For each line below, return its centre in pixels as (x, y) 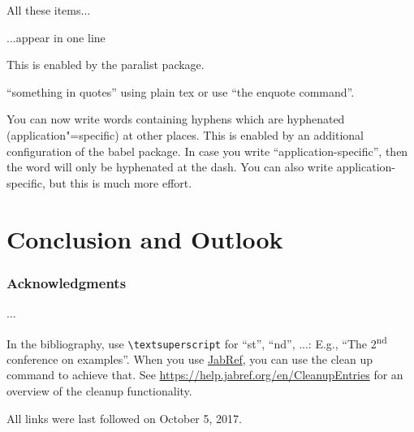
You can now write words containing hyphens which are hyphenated (176, 119)
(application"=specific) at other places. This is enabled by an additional (185, 134)
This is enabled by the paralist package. (106, 65)
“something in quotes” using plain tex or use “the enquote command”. (181, 91)
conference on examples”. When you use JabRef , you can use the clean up (190, 359)
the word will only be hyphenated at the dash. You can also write (170, 167)
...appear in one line (56, 37)
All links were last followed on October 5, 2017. (124, 418)
